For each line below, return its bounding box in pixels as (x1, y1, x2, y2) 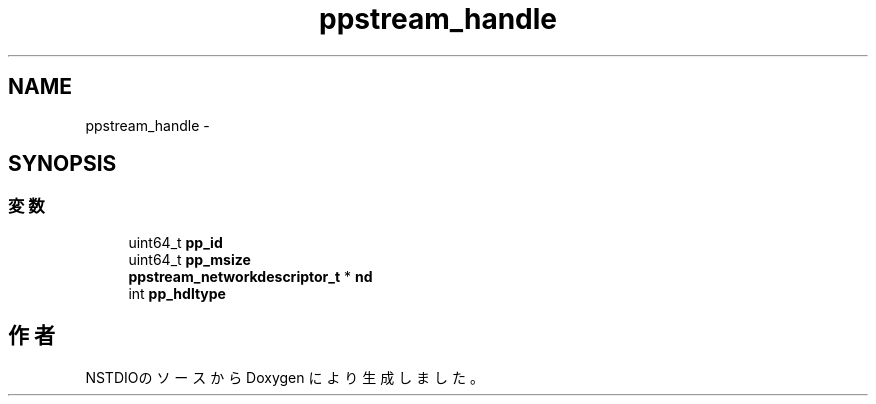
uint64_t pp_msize (128, 250, 251, 268)
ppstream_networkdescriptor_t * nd (128, 267, 373, 285)
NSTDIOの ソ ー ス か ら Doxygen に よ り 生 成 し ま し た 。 (85, 368, 484, 386)
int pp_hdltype (128, 284, 226, 302)
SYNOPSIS (8, 151, 117, 177)
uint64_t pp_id (128, 233, 223, 251)
